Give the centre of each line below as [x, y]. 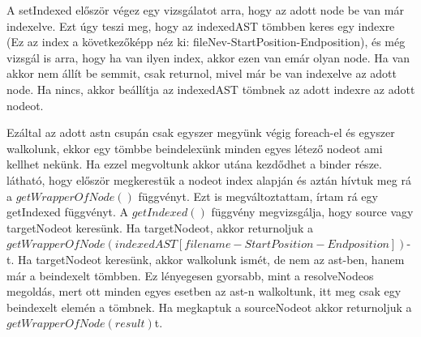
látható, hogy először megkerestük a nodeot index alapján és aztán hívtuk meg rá [209, 179]
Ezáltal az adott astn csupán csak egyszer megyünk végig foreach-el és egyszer [201, 132]
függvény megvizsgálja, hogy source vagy [312, 212]
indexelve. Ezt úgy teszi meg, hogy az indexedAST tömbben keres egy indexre [201, 26]
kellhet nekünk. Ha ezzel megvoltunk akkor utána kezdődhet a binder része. [194, 164]
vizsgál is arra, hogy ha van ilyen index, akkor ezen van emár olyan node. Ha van [208, 57]
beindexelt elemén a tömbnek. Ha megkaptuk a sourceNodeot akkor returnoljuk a [209, 307]
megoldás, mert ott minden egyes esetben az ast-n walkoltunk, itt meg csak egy [204, 291]
